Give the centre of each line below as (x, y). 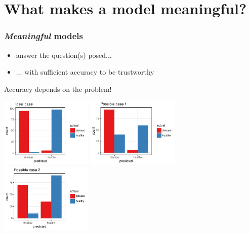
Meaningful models (44, 36)
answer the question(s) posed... (64, 55)
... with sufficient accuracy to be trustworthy (85, 72)
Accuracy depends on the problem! (58, 89)
